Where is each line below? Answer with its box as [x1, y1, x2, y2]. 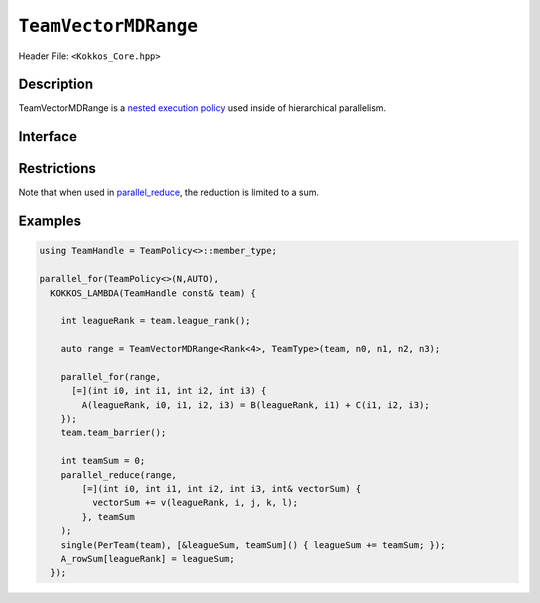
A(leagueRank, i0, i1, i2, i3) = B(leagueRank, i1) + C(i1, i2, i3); [81, 399, 430, 410]
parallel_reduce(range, [60, 469, 177, 480]
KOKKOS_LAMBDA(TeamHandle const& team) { [50, 287, 257, 299]
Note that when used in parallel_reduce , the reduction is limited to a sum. [18, 186, 320, 199]
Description [18, 76, 94, 93]
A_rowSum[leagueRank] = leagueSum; [60, 553, 235, 564]
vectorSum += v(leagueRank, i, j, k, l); [91, 497, 299, 509]
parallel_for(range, [60, 371, 162, 382]
